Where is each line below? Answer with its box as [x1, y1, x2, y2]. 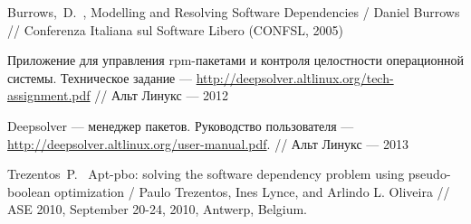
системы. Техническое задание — [7, 68, 192, 87]
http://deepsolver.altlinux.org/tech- [196, 68, 394, 87]
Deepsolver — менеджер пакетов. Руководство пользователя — [7, 116, 354, 135]
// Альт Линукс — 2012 [94, 86, 229, 105]
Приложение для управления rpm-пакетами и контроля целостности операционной [7, 51, 464, 70]
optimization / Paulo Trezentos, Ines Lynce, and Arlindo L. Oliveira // [54, 182, 450, 201]
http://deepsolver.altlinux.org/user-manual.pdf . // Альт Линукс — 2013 [7, 134, 409, 153]
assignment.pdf [7, 86, 91, 105]
